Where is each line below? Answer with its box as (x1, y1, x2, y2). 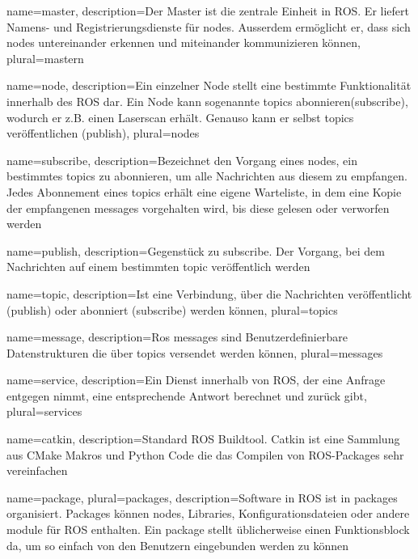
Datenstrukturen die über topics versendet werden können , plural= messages (6, 344, 383, 361)
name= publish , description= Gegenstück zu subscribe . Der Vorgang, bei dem (6, 242, 385, 259)
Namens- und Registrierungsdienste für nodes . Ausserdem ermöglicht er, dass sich (6, 18, 411, 35)
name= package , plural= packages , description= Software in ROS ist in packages (6, 489, 398, 506)
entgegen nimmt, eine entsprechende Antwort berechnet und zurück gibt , (6, 387, 367, 404)
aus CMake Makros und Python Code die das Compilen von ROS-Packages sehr (6, 446, 404, 463)
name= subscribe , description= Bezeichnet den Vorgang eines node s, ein (6, 151, 357, 168)
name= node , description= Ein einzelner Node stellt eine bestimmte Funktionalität (6, 77, 412, 94)
